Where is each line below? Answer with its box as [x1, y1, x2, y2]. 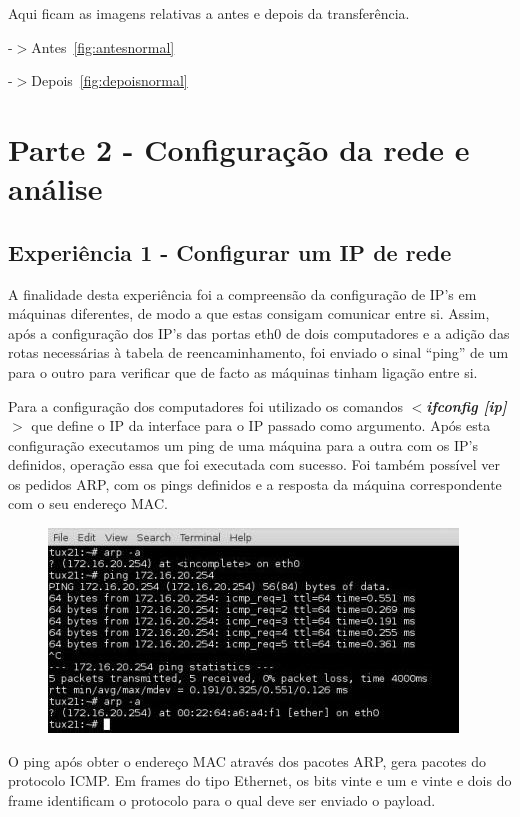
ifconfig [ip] [426, 395, 507, 416]
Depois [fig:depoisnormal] [31, 70, 188, 91]
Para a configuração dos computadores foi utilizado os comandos [8, 395, 403, 416]
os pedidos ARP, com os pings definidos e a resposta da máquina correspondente [8, 473, 502, 494]
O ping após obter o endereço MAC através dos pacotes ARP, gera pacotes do [8, 750, 487, 771]
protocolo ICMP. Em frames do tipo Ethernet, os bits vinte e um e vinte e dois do [8, 770, 512, 791]
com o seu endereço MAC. [8, 493, 168, 514]
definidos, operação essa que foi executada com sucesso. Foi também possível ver [8, 454, 500, 475]
